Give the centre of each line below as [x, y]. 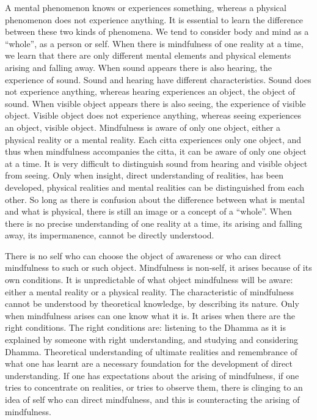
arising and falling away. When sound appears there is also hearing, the [138, 67]
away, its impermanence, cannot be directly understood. [110, 235]
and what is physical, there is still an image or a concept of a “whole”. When [148, 211]
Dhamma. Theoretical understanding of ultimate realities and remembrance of [151, 351]
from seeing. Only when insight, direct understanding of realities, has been [144, 175]
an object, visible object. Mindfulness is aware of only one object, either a [143, 127]
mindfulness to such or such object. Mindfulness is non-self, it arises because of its [158, 267]
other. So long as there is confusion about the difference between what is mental [155, 199]
